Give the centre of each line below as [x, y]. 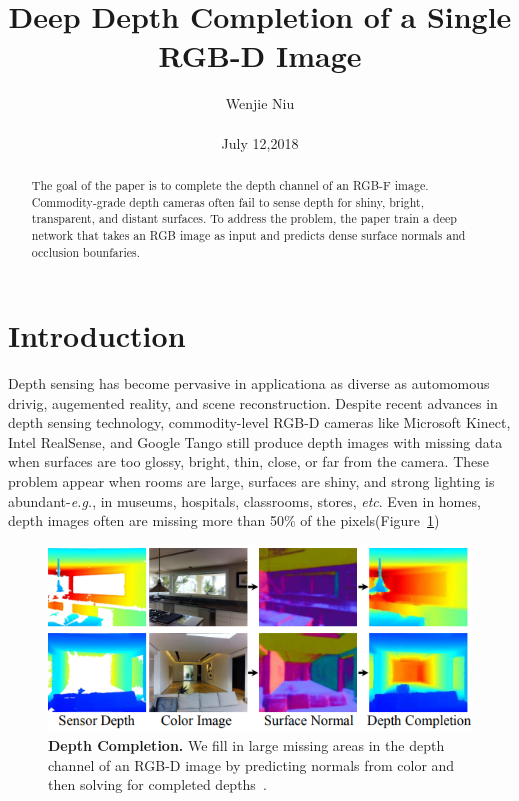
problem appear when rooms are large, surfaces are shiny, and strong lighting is [251, 481]
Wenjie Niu [260, 103]
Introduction [97, 335]
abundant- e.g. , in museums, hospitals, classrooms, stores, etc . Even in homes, [244, 500]
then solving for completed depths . [157, 784]
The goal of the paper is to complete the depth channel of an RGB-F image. [230, 184]
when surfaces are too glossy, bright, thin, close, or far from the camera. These [248, 461]
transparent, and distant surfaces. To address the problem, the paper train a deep [244, 218]
